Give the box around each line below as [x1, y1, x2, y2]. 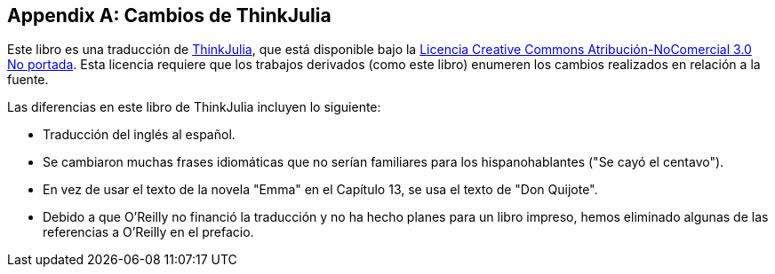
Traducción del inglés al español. [43, 127, 236, 143]
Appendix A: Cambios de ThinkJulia [7, 4, 332, 27]
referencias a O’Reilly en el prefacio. [43, 224, 254, 240]
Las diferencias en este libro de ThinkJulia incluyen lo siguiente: [7, 99, 381, 115]
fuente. [7, 72, 49, 88]
